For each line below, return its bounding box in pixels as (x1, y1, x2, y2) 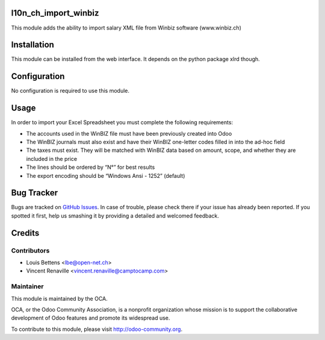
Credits (11, 228, 40, 238)
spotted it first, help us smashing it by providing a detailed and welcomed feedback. (11, 212, 219, 219)
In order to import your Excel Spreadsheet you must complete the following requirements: (11, 119, 234, 126)
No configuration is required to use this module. (11, 87, 129, 95)
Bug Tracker (11, 187, 58, 198)
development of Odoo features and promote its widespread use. (11, 314, 170, 322)
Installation (11, 40, 54, 50)
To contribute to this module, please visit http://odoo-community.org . (11, 326, 183, 333)
